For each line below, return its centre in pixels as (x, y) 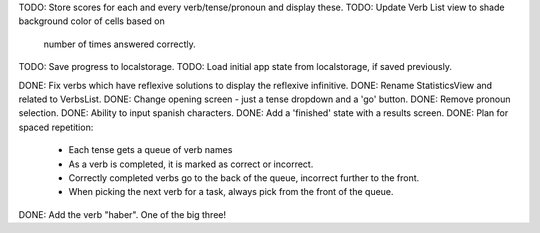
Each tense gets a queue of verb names (150, 150)
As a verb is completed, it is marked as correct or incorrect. (191, 164)
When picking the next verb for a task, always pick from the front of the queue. (231, 192)
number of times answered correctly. (119, 44)
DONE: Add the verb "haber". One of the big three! (122, 214)
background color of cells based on (91, 21)
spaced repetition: (56, 127)
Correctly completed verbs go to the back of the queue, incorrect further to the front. (244, 177)
